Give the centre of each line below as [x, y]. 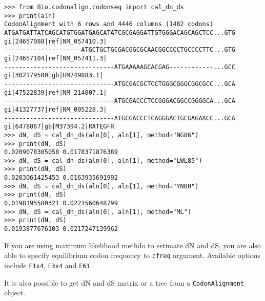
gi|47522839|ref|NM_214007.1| [56, 92]
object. [15, 293]
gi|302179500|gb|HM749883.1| [54, 76]
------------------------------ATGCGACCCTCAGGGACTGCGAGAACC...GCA [120, 118]
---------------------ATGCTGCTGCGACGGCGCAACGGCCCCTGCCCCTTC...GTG [120, 50]
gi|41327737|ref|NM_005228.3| [56, 109]
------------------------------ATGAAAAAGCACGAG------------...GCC [120, 67]
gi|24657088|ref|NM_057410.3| [56, 41]
